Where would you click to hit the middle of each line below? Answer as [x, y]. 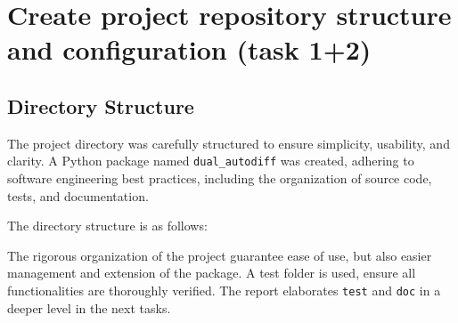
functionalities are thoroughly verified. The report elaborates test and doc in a [224, 290]
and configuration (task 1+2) [189, 49]
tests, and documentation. [78, 195]
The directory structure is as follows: [107, 226]
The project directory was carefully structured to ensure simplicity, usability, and [229, 143]
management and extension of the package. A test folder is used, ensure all [212, 273]
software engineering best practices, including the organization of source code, [220, 178]
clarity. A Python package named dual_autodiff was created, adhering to [211, 161]
